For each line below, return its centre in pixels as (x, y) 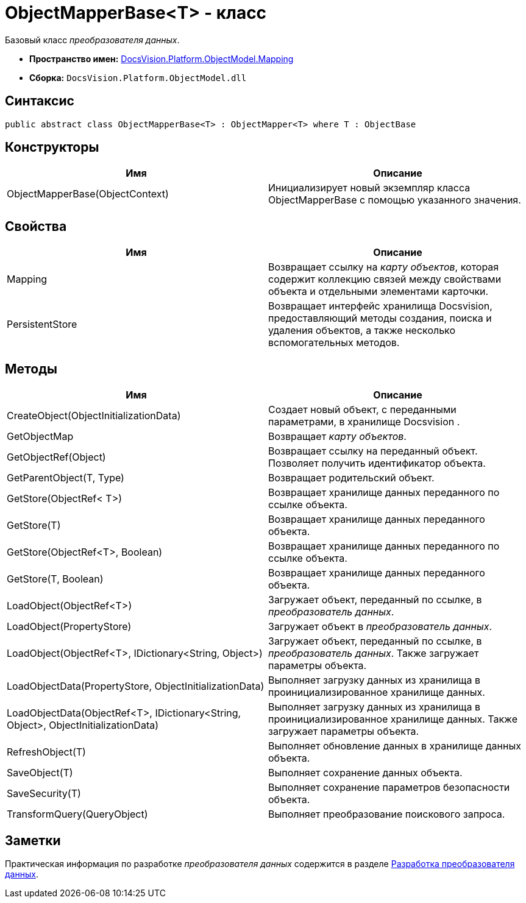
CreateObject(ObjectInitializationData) (94, 416)
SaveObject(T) (40, 773)
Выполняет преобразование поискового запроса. (387, 814)
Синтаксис (40, 101)
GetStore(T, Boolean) (55, 579)
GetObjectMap (40, 437)
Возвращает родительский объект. (351, 478)
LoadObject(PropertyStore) (69, 627)
